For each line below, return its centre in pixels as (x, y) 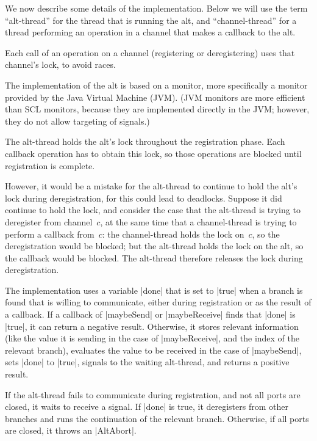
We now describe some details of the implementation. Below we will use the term (156, 8)
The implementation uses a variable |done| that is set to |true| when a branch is (154, 290)
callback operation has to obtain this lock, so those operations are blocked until (153, 153)
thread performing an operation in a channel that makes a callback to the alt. (150, 32)
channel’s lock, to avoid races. (60, 64)
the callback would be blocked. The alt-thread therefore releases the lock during (154, 257)
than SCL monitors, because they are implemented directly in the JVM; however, (157, 109)
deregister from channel (49, 221)
